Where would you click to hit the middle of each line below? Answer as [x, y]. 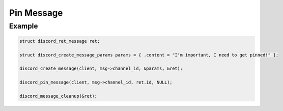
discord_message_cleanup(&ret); [58, 96]
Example [24, 26]
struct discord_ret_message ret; [60, 41]
